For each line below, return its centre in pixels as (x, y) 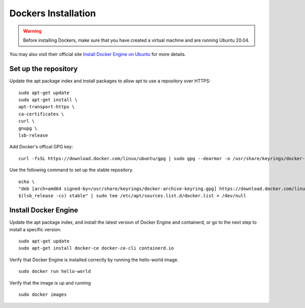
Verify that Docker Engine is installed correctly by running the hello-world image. (94, 260)
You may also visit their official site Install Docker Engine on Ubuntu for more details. (98, 54)
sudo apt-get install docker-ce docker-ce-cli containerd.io (96, 248)
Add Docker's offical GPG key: (41, 147)
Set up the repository (44, 69)
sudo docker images (43, 294)
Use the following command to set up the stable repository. (71, 170)
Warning (32, 31)
